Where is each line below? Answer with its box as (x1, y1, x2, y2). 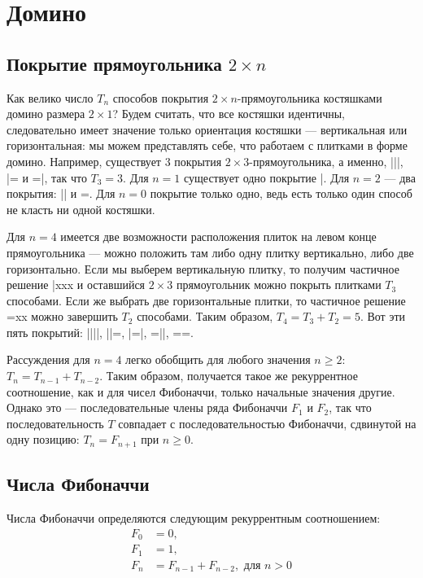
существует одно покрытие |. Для (184, 169, 350, 186)
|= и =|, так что (7, 169, 87, 186)
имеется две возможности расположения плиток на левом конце (60, 228, 377, 245)
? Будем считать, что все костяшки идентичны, (112, 105, 345, 122)
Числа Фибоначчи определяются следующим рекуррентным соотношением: (7, 510, 381, 527)
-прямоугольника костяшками (237, 89, 382, 106)
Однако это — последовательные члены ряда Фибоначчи (7, 399, 288, 416)
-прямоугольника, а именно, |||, (249, 152, 403, 169)
